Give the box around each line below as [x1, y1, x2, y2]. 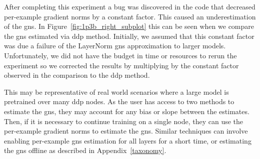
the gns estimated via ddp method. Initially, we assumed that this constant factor [4, 30, 254, 41]
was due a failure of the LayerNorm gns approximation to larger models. [4, 40, 226, 51]
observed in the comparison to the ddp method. [4, 70, 150, 80]
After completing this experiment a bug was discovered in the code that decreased [4, 1, 255, 11]
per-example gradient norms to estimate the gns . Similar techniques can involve [4, 126, 248, 136]
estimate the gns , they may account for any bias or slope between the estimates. [4, 106, 249, 116]
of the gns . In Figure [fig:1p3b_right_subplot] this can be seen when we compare [4, 21, 254, 31]
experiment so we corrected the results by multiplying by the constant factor [4, 60, 239, 70]
